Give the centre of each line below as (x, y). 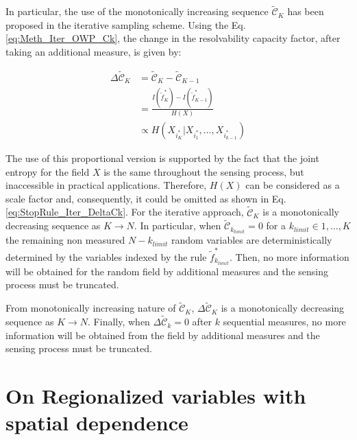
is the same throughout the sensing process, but (204, 171)
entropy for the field (48, 171)
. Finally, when (119, 322)
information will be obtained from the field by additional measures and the (163, 335)
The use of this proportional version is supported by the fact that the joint (162, 158)
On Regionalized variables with (156, 396)
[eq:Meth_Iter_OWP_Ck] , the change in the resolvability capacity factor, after (173, 38)
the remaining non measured (65, 240)
